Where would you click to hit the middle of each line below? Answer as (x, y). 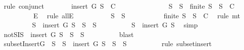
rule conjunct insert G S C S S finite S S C (119, 6)
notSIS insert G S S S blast (69, 34)
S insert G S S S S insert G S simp (115, 25)
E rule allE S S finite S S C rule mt (137, 15)
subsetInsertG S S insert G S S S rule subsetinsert (108, 44)
